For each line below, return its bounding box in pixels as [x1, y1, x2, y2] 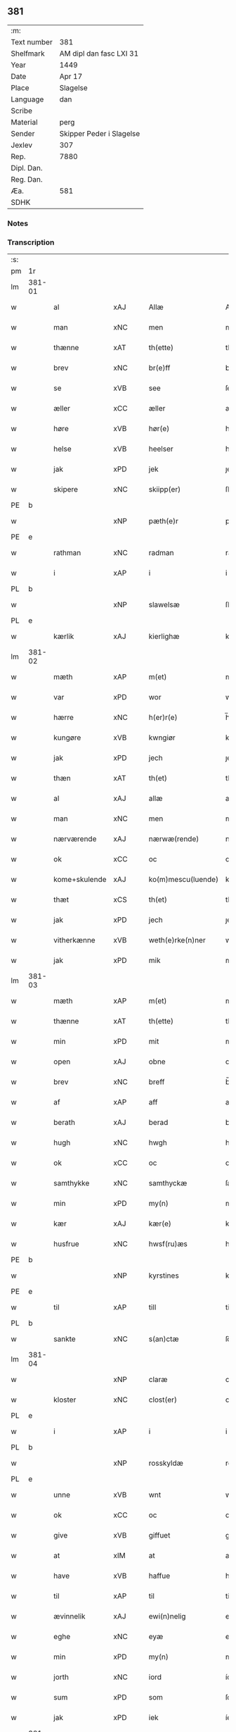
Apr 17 [59, 71, 83, 81]
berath [53, 1118, 76, 1128]
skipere [53, 485, 79, 494]
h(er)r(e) [148, 713, 178, 723]
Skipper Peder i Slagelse [59, 128, 140, 138]
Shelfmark [11, 49, 45, 58]
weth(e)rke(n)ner [148, 935, 206, 945]
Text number [11, 37, 53, 46]
